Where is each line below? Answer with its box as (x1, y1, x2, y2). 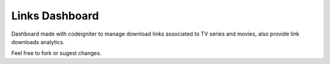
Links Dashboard (11, 9, 99, 22)
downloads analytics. (11, 38, 65, 45)
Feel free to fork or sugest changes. (11, 50, 102, 57)
